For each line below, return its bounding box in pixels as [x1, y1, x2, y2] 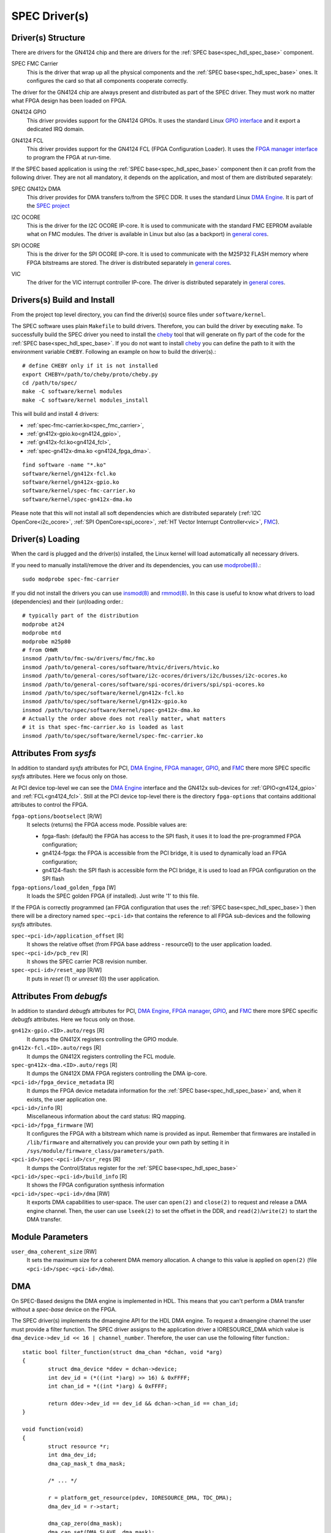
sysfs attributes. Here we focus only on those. [11, 773, 128, 780]
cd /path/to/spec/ [22, 380, 78, 386]
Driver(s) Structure [11, 32, 86, 43]
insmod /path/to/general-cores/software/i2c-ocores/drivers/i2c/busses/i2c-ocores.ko [22, 672, 287, 679]
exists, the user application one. [26, 1095, 107, 1103]
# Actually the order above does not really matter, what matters [22, 715, 226, 722]
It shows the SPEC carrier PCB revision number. [26, 957, 148, 965]
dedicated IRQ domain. [26, 126, 85, 133]
